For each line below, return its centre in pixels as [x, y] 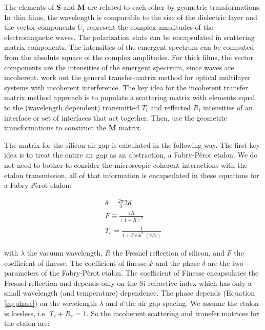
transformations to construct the [55, 128]
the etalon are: [27, 323]
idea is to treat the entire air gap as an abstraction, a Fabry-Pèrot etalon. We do [131, 155]
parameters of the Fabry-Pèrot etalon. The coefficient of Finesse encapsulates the [131, 273]
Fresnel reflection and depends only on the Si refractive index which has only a [128, 283]
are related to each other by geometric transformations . [174, 7]
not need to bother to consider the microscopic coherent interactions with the [126, 164]
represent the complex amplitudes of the [150, 27]
